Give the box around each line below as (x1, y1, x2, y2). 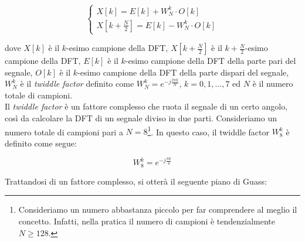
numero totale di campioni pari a (5, 125, 123, 138)
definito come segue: (5, 137, 77, 149)
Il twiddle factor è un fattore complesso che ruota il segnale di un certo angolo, (5, 100, 288, 113)
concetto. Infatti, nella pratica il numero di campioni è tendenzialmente (18, 215, 275, 227)
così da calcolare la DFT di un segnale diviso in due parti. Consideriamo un (5, 112, 277, 124)
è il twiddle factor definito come (20, 77, 134, 90)
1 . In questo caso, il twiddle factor (147, 124, 269, 138)
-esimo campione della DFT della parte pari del (125, 54, 296, 67)
